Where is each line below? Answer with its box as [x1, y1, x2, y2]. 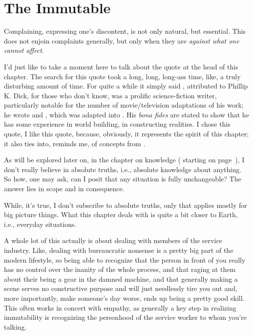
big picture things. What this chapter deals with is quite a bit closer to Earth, [4, 209, 238, 220]
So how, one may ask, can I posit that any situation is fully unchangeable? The [4, 174, 241, 184]
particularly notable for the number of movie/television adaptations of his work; [4, 100, 244, 110]
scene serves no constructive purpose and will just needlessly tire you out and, [4, 283, 237, 293]
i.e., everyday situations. [4, 219, 77, 229]
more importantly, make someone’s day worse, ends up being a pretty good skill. [4, 292, 245, 303]
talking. [4, 321, 27, 332]
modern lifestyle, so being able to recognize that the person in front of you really [4, 254, 246, 265]
